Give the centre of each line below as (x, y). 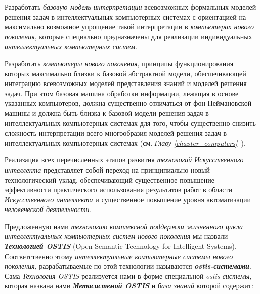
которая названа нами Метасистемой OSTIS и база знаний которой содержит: (129, 286)
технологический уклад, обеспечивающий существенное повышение (110, 179)
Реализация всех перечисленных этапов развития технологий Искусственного (124, 160)
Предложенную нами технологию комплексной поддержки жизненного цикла (124, 226)
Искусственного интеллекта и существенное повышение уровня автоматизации (128, 199)
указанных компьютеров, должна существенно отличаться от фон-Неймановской (128, 103)
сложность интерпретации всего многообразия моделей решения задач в (116, 133)
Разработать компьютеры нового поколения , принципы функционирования (119, 63)
